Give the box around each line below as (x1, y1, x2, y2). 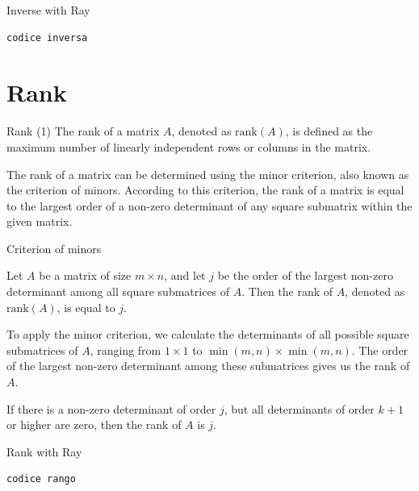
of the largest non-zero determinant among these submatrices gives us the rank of (6, 357, 410, 374)
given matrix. (6, 213, 73, 230)
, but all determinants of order (224, 400, 375, 417)
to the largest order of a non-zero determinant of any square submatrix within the (6, 197, 413, 214)
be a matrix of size (39, 267, 132, 284)
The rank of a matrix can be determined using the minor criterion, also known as (6, 165, 409, 182)
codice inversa (6, 31, 88, 44)
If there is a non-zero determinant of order (6, 400, 216, 417)
